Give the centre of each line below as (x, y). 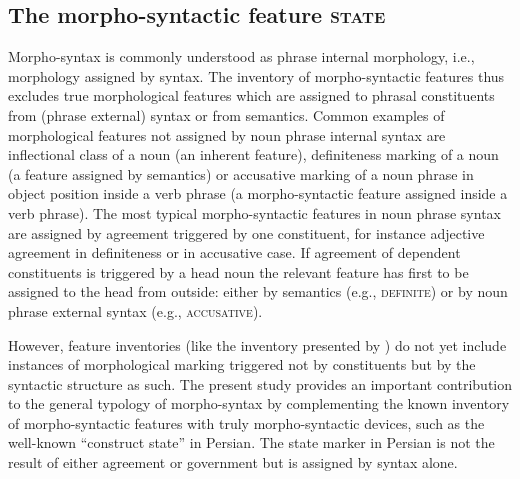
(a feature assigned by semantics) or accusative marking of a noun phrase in (241, 173)
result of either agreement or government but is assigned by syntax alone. (233, 462)
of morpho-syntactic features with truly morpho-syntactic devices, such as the (246, 422)
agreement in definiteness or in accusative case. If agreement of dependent (234, 252)
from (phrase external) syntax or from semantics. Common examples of (226, 114)
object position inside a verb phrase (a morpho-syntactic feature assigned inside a (258, 193)
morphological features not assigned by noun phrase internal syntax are (227, 134)
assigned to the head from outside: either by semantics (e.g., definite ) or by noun (258, 291)
